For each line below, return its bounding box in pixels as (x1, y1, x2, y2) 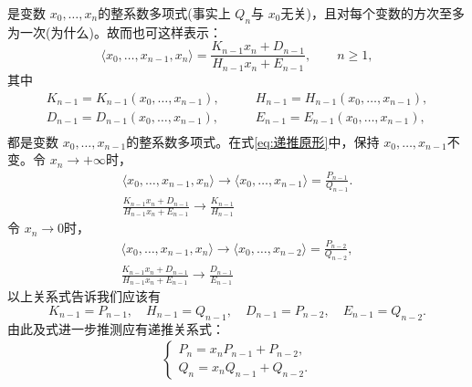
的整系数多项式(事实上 (98, 4, 231, 22)
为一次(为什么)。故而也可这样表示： (7, 22, 222, 41)
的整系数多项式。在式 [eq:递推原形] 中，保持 (126, 131, 380, 151)
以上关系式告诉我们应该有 (7, 287, 161, 306)
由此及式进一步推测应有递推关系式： (7, 319, 225, 338)
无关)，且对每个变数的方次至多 (280, 4, 465, 22)
